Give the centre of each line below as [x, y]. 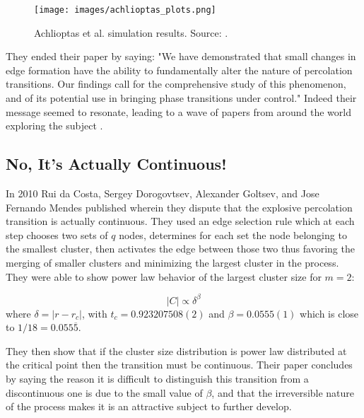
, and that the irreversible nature [283, 392]
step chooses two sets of [57, 234]
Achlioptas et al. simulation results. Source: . [131, 32]
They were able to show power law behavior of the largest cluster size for [164, 276]
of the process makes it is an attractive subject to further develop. [149, 406]
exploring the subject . [54, 126]
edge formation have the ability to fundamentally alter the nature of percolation [179, 70]
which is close [329, 313]
